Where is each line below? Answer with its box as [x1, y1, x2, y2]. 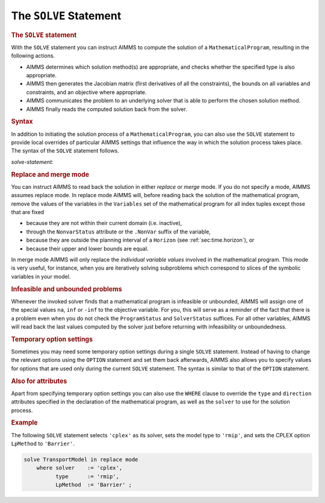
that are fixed [11, 208, 45, 215]
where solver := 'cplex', [36, 464, 123, 472]
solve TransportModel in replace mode [23, 456, 138, 463]
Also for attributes [11, 377, 67, 385]
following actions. [11, 52, 55, 60]
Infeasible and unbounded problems [11, 285, 123, 293]
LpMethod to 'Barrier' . [11, 440, 75, 448]
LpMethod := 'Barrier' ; [55, 481, 132, 489]
